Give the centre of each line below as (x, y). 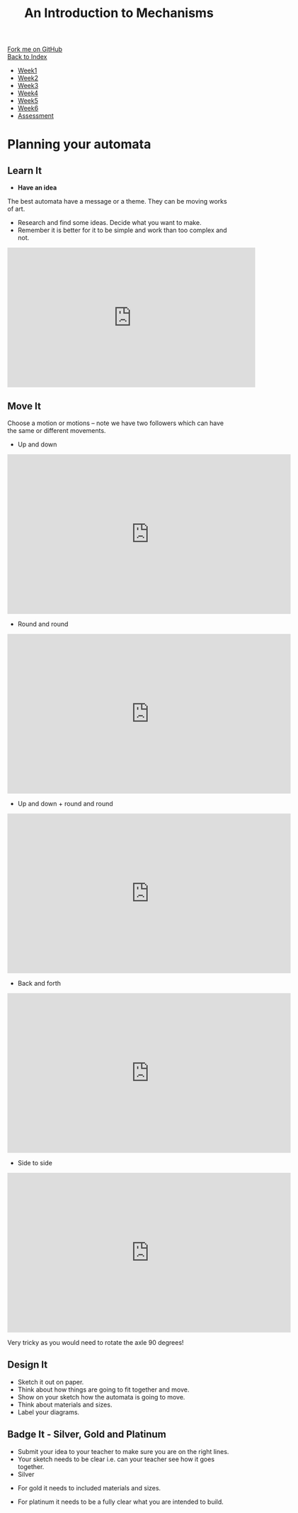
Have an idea (37, 188)
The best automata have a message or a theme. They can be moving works (118, 202)
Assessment (36, 116)
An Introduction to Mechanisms (119, 13)
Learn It (25, 171)
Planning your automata (79, 144)
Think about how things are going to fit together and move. (103, 1390)
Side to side (35, 1163)
